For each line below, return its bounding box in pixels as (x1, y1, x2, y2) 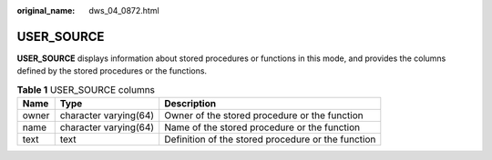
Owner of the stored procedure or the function (164, 109, 364, 122)
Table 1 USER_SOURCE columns (16, 83, 155, 95)
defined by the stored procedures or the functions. (16, 65, 208, 76)
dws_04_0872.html (88, 5, 159, 15)
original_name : (16, 5, 76, 15)
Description (164, 97, 217, 110)
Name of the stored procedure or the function (164, 121, 360, 134)
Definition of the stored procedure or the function (164, 133, 376, 145)
